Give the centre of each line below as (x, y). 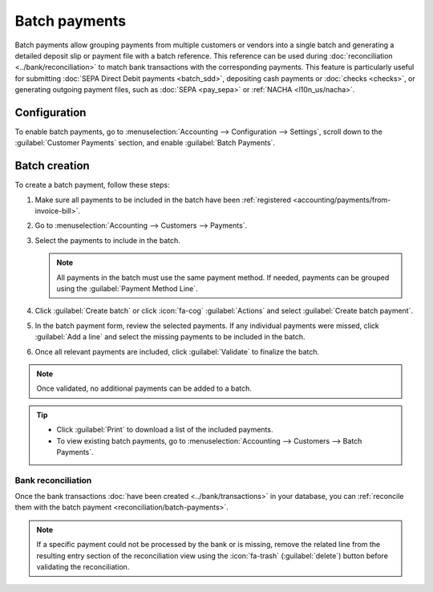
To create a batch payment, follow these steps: (92, 185)
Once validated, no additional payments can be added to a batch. (144, 388)
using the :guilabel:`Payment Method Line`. (127, 289)
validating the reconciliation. (83, 567)
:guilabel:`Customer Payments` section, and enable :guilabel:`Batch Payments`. (145, 143)
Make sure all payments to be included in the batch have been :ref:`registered (163, 200)
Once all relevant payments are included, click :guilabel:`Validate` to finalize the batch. (177, 351)
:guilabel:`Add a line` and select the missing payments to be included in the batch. (170, 337)
